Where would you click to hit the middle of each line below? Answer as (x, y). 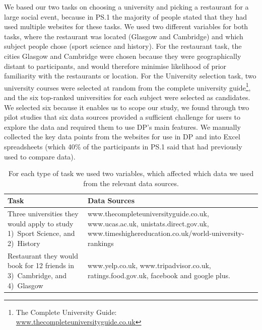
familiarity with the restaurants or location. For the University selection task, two (130, 76)
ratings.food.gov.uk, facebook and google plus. (159, 275)
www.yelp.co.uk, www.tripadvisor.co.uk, (149, 265)
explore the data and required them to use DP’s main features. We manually (122, 127)
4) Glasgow (25, 285)
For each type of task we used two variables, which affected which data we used (131, 173)
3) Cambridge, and (37, 275)
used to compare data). (40, 156)
